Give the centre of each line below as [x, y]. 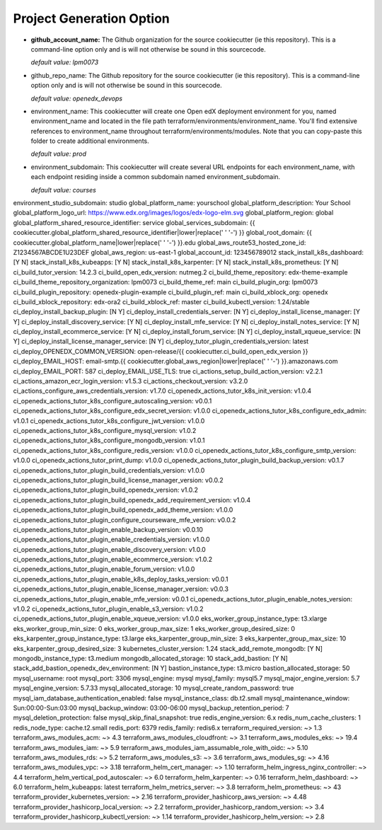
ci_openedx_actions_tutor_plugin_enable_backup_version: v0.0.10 [108, 529]
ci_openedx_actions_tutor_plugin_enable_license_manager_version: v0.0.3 [121, 589]
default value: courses [64, 190]
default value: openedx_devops [77, 98]
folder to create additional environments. [90, 141]
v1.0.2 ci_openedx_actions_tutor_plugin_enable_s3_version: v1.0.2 [108, 609]
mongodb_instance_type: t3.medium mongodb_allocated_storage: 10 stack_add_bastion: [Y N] [150, 658]
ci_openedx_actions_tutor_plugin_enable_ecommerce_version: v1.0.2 [113, 560]
